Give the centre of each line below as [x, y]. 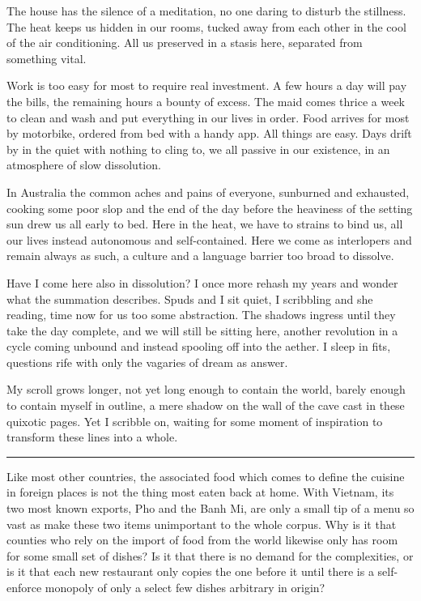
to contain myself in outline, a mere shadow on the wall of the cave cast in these [206, 405]
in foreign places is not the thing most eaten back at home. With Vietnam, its [200, 492]
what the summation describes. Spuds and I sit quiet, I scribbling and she [190, 298]
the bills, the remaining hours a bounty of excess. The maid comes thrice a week [206, 101]
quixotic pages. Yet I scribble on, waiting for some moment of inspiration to [195, 421]
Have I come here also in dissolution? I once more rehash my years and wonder [202, 282]
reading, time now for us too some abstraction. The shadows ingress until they [201, 315]
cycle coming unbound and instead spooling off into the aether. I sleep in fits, [199, 346]
